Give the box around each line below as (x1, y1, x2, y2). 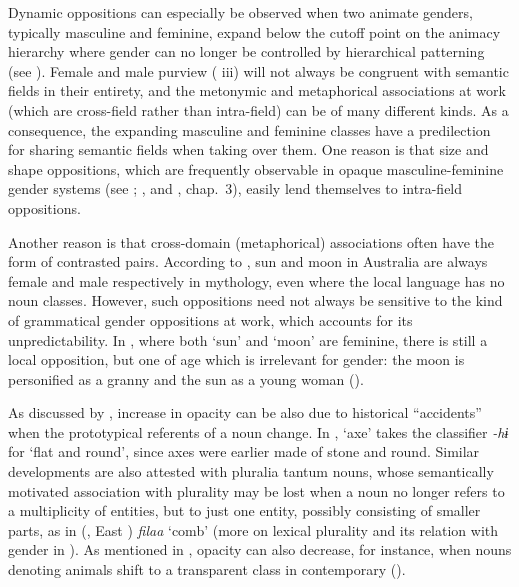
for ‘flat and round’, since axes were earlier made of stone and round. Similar (8, 441, 480, 462)
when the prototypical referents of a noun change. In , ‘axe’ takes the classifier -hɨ (8, 421, 509, 442)
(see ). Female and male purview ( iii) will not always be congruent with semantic (8, 60, 509, 81)
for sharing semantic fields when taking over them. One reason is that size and (8, 139, 489, 160)
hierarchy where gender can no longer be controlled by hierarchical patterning (8, 41, 485, 62)
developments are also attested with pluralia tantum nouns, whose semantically (8, 461, 494, 482)
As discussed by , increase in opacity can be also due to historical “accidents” (8, 402, 482, 423)
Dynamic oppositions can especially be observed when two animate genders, (8, 2, 473, 22)
